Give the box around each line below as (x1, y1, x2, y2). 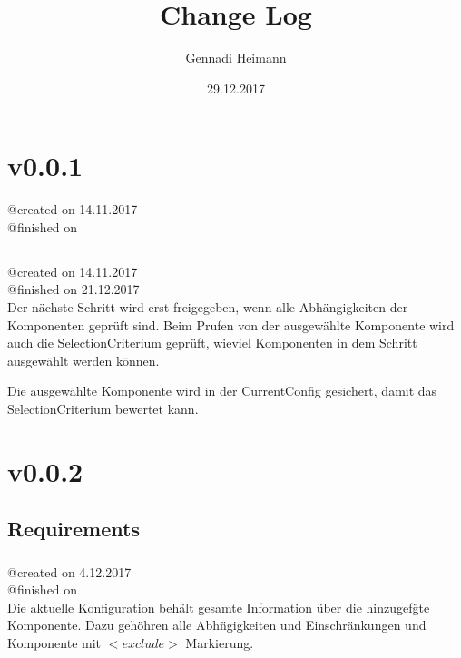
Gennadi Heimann (185, 48, 287, 67)
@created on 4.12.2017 (7, 562, 132, 581)
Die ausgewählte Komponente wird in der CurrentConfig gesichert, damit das (7, 381, 437, 400)
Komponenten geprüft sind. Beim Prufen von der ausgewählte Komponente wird (7, 315, 455, 334)
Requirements (7, 515, 140, 543)
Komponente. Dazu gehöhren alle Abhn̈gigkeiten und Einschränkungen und (7, 615, 427, 634)
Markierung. (185, 633, 254, 653)
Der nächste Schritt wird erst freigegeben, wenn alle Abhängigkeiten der (7, 298, 408, 317)
